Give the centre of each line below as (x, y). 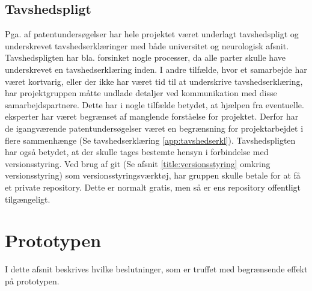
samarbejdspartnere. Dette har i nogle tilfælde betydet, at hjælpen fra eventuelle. (154, 104)
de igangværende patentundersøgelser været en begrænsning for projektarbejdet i (154, 128)
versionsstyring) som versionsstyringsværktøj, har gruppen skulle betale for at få (153, 175)
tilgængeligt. (28, 199)
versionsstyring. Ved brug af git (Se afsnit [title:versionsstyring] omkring (138, 163)
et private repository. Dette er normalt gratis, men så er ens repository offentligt (153, 187)
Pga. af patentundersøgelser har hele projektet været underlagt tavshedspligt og (152, 34)
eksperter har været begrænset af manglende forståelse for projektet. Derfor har (152, 116)
